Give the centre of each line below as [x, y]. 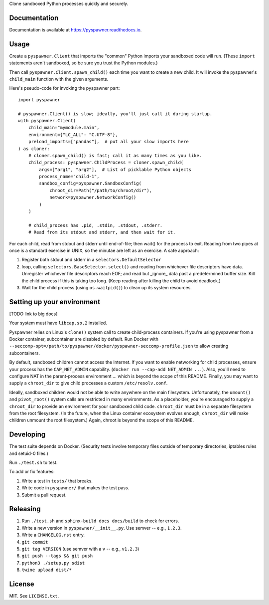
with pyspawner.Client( [47, 120]
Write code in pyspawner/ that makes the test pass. [75, 488]
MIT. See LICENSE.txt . [34, 596]
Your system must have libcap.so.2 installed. [58, 323]
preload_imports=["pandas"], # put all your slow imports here [108, 142]
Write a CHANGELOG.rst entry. [53, 535]
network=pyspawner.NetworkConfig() [93, 198]
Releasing [25, 509]
